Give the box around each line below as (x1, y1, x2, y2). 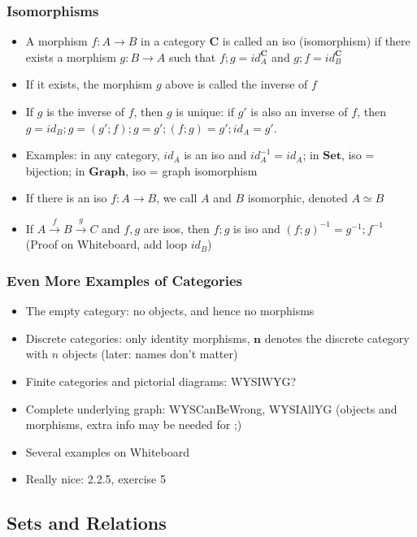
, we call (156, 189, 198, 206)
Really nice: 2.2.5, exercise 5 (25, 470, 166, 487)
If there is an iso (25, 189, 107, 206)
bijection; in (25, 162, 85, 179)
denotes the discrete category (264, 329, 410, 346)
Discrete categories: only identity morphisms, (25, 329, 250, 346)
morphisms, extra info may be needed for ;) (25, 416, 242, 433)
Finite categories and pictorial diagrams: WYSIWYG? (25, 372, 297, 389)
